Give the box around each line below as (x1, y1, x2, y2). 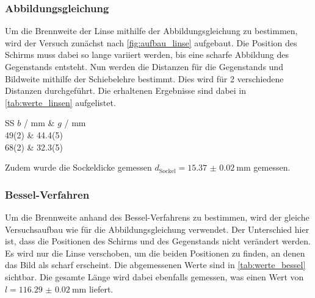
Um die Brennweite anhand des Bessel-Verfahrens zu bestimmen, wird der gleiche (5, 210, 310, 223)
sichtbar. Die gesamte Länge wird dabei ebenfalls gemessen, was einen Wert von (5, 270, 304, 283)
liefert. (89, 282, 114, 295)
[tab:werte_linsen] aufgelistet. (5, 96, 116, 108)
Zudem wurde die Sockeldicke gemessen (5, 161, 152, 174)
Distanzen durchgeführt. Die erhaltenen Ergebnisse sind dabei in (5, 84, 247, 97)
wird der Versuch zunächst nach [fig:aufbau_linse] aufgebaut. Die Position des (5, 36, 297, 49)
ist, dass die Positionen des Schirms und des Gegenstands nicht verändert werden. (5, 235, 311, 247)
